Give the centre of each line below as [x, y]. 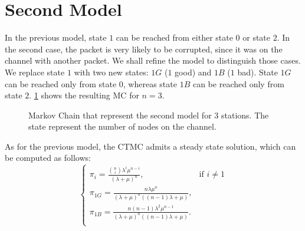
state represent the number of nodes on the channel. [122, 126]
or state [257, 37]
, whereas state [150, 83]
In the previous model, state [56, 37]
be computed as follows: [48, 158]
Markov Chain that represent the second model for [120, 115]
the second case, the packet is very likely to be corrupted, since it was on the [144, 49]
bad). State [258, 72]
